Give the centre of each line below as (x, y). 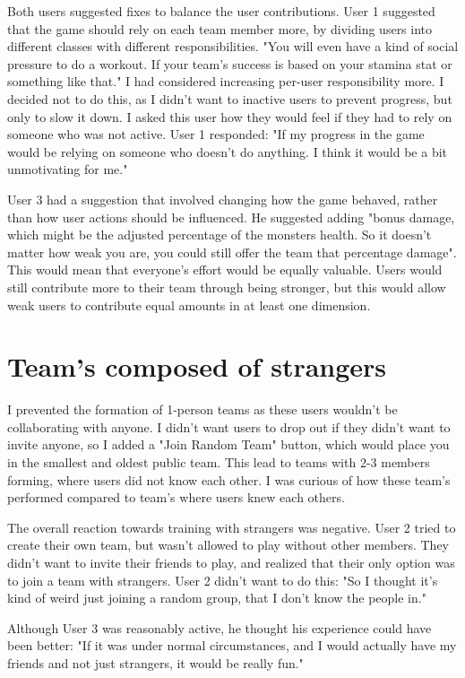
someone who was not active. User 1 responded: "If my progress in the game (216, 134)
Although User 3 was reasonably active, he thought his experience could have (220, 627)
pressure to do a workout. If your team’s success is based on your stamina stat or (230, 63)
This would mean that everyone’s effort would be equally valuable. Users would (225, 269)
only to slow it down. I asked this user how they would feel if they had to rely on (230, 116)
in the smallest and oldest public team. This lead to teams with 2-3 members (219, 462)
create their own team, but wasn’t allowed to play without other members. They (228, 545)
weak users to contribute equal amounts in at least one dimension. (189, 304)
